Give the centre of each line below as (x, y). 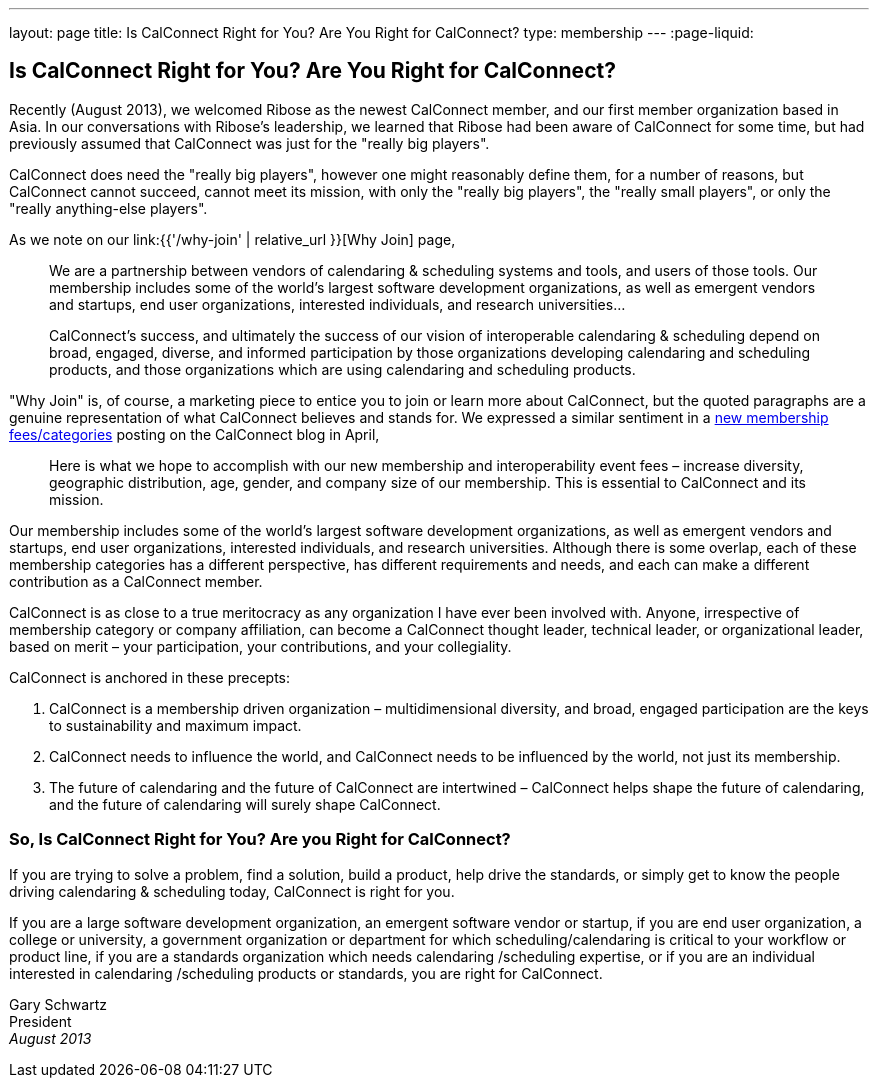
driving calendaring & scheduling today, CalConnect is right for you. (232, 891)
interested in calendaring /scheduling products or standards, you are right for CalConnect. (306, 973)
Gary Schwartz (58, 1004)
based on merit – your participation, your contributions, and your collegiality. (260, 646)
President (40, 1021)
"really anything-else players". (108, 208)
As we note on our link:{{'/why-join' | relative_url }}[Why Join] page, (232, 239)
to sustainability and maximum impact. (175, 725)
